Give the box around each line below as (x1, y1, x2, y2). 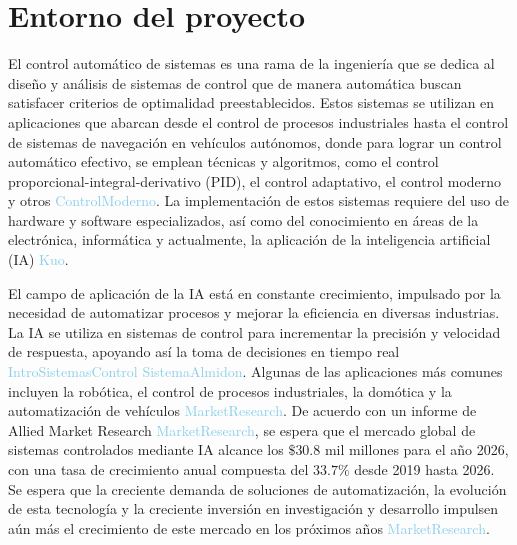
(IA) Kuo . (8, 249, 69, 270)
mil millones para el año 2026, (324, 439, 509, 460)
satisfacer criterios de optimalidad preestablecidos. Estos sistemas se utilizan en (8, 92, 495, 113)
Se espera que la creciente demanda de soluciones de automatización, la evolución (8, 478, 507, 499)
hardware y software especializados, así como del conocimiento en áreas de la (8, 209, 479, 230)
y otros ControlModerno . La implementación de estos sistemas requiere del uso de (8, 190, 509, 211)
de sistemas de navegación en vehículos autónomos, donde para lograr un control (8, 131, 502, 152)
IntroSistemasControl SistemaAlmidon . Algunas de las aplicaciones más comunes (8, 361, 503, 382)
